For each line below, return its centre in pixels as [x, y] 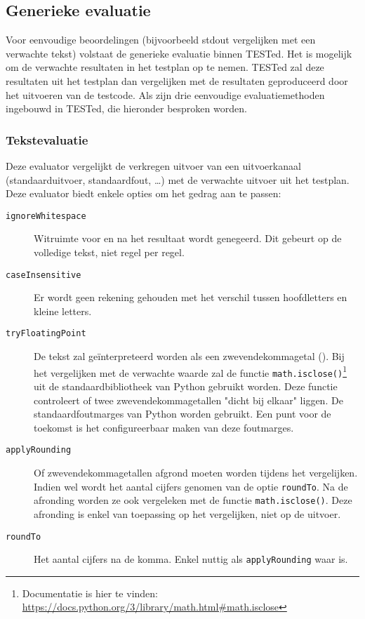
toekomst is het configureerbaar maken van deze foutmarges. [164, 427]
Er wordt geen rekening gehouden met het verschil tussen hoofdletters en [191, 297]
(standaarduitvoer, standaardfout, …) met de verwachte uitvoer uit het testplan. [178, 179]
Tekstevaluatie [47, 139]
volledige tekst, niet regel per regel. [109, 252]
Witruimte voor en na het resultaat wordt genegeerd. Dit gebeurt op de [188, 238]
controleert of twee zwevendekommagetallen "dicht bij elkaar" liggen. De [188, 400]
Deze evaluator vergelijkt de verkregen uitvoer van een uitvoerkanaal [153, 165]
